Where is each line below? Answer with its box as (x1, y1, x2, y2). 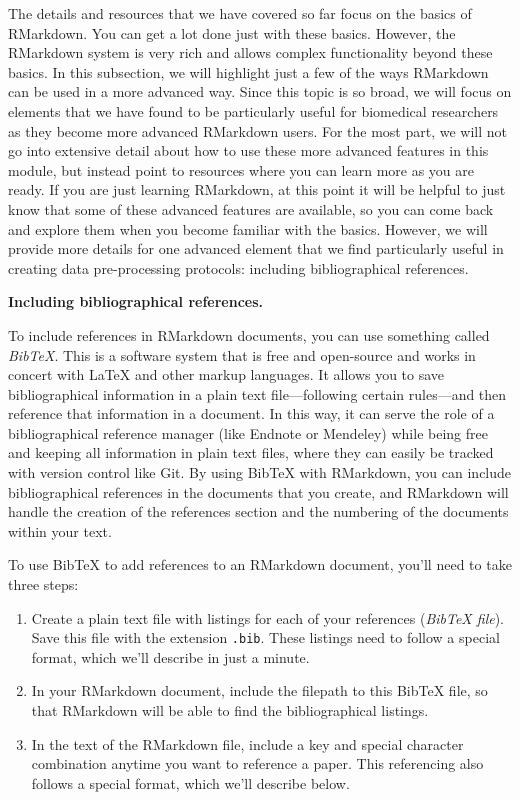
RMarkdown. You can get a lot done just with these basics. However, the (8, 22, 456, 43)
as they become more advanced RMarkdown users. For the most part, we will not (8, 120, 508, 141)
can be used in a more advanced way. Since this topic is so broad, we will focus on (8, 81, 512, 102)
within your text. (8, 520, 112, 541)
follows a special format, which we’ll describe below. (31, 772, 350, 793)
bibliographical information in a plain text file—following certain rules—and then (8, 383, 507, 404)
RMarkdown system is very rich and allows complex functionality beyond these (8, 42, 493, 63)
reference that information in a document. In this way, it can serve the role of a (8, 403, 495, 424)
